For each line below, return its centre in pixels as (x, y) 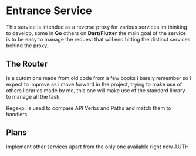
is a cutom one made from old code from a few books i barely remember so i (99, 78)
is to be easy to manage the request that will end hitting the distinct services (98, 39)
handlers (17, 114)
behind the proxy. (27, 46)
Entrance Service (49, 11)
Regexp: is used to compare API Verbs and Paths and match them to (89, 108)
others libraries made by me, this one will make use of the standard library (96, 90)
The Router (27, 64)
